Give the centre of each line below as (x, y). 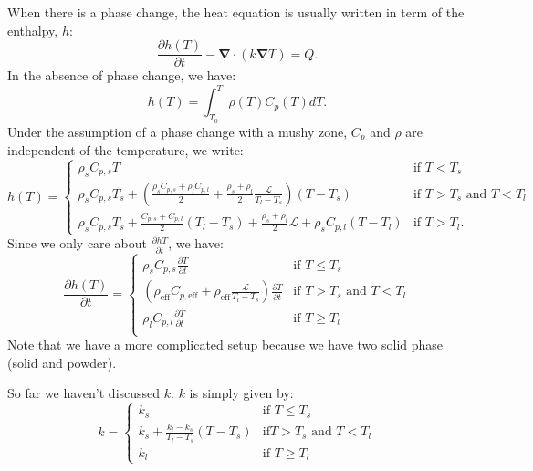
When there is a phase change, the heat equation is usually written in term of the (236, 12)
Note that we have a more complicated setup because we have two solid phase (225, 345)
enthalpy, (33, 30)
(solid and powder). (62, 362)
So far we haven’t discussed (84, 393)
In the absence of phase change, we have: (122, 75)
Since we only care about (77, 243)
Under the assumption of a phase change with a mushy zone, (178, 131)
